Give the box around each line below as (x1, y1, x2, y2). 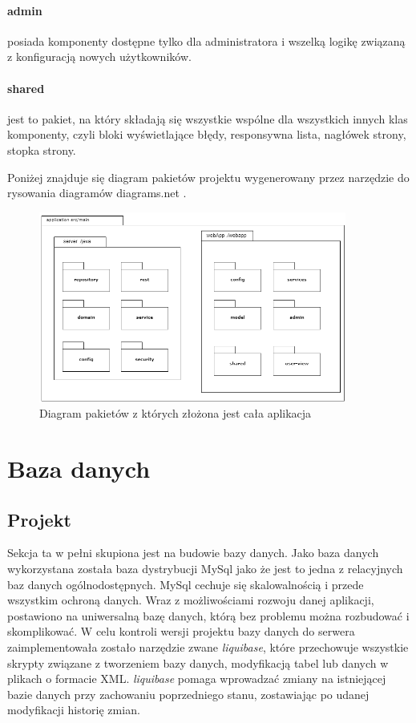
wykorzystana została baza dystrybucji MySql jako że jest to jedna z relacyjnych (7, 560, 403, 577)
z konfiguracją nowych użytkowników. (7, 48, 192, 65)
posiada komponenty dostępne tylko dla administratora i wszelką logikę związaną (7, 32, 406, 49)
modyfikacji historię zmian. (7, 701, 140, 718)
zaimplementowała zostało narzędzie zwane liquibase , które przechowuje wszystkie (7, 639, 409, 655)
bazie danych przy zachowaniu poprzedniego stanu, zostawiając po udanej (7, 685, 370, 702)
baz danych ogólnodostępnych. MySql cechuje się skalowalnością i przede (7, 576, 364, 592)
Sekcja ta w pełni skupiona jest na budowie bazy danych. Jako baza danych (7, 544, 379, 561)
